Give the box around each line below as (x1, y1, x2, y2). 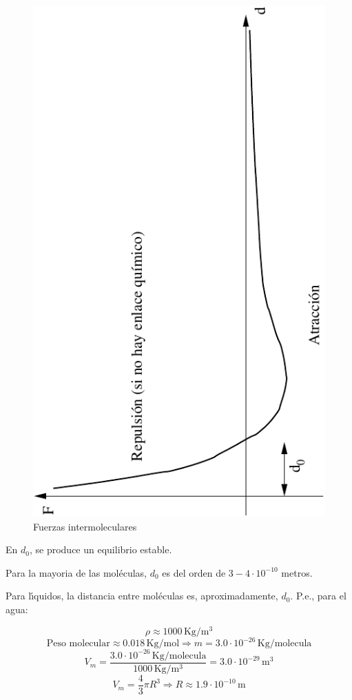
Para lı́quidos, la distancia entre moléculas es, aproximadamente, (6, 588, 278, 603)
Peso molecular (46, 639, 110, 649)
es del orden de (162, 565, 226, 579)
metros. (281, 565, 313, 579)
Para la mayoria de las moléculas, (6, 565, 147, 579)
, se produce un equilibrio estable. (29, 542, 172, 557)
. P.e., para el (290, 588, 346, 603)
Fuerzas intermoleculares (33, 519, 137, 533)
